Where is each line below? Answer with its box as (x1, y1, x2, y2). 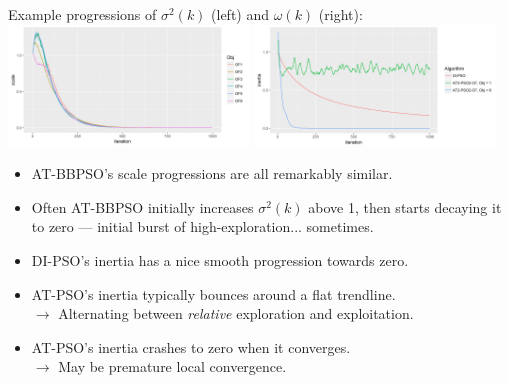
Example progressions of (8, 4, 157, 24)
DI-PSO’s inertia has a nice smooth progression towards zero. (31, 249, 409, 270)
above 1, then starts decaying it (308, 196, 502, 217)
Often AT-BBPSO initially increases (31, 196, 254, 217)
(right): (318, 4, 363, 24)
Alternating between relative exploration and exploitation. (58, 303, 414, 324)
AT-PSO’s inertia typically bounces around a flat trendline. (31, 283, 396, 304)
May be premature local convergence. (58, 356, 287, 377)
